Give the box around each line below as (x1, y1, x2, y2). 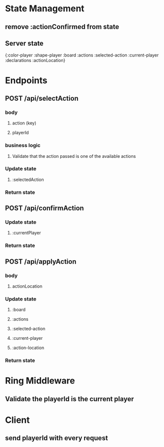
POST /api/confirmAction (5, 204, 84, 212)
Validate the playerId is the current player (5, 394, 134, 403)
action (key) (12, 120, 37, 126)
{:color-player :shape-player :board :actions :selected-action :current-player (5, 52, 159, 58)
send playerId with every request (5, 434, 108, 443)
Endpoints (5, 75, 47, 86)
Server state (5, 39, 44, 47)
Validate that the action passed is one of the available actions (12, 153, 136, 159)
